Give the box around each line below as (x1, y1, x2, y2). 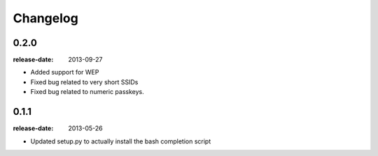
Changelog (13, 10, 78, 26)
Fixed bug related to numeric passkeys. (30, 88, 144, 96)
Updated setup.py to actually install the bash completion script (30, 136, 211, 146)
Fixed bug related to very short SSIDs (30, 77, 139, 86)
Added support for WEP (30, 68, 99, 77)
